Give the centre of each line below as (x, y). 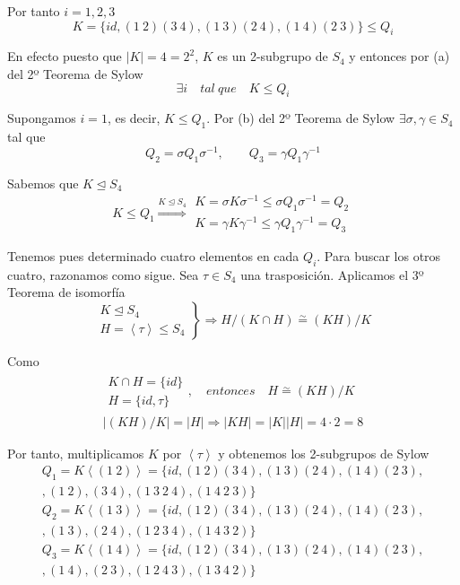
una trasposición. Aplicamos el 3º (332, 274)
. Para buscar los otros (379, 256)
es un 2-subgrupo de (273, 56)
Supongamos (42, 118)
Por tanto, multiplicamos (76, 453)
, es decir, (134, 118)
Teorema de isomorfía (66, 292)
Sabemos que (43, 183)
